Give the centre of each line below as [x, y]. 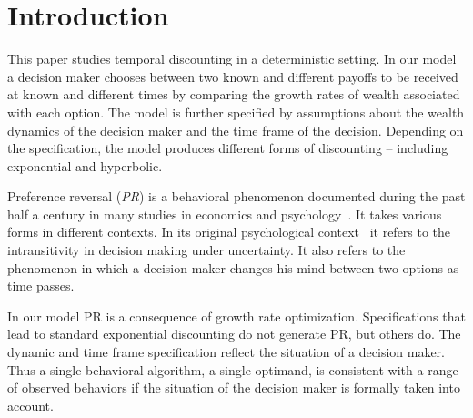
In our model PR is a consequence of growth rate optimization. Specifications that [236, 316]
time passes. [41, 285]
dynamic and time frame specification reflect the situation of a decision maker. [226, 352]
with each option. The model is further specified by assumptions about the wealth [236, 112]
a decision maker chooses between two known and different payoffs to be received [233, 76]
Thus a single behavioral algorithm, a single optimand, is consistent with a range [233, 369]
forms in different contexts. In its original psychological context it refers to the [229, 232]
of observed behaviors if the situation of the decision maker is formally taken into [234, 387]
